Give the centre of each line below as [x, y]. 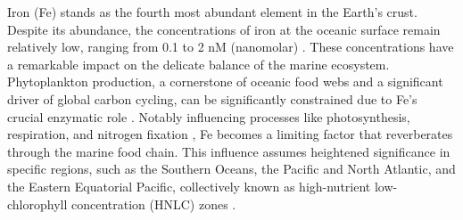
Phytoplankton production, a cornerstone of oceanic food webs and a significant [225, 81]
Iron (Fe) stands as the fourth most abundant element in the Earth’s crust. [212, 12]
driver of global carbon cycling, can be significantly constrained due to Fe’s [212, 98]
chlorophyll [37, 204]
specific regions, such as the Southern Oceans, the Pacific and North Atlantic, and [231, 169]
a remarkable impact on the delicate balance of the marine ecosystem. [198, 64]
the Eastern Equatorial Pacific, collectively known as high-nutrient [189, 186]
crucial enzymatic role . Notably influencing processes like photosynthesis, [209, 116]
